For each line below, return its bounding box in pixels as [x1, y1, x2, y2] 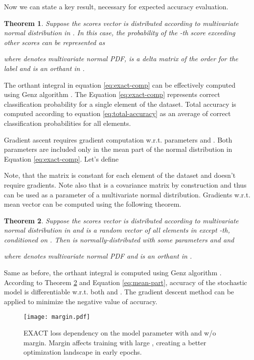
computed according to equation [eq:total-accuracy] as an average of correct [4, 108, 231, 119]
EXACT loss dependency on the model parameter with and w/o [23, 328, 216, 338]
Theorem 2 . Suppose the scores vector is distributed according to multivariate [4, 215, 239, 225]
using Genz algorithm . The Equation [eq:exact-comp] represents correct [4, 89, 220, 99]
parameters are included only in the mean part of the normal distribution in [4, 144, 232, 154]
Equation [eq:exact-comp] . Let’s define [4, 153, 119, 164]
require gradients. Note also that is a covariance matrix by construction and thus [4, 179, 247, 190]
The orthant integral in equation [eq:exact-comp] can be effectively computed [4, 79, 235, 90]
